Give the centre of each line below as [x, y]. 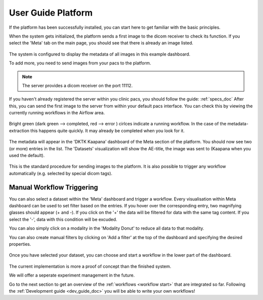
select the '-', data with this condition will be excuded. [63, 219]
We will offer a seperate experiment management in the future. [72, 275]
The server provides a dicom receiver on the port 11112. [77, 85]
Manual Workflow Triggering [54, 187]
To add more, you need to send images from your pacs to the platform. [80, 63]
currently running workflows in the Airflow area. [57, 113]
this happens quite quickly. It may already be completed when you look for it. [108, 130]
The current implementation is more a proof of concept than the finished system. [90, 266]
